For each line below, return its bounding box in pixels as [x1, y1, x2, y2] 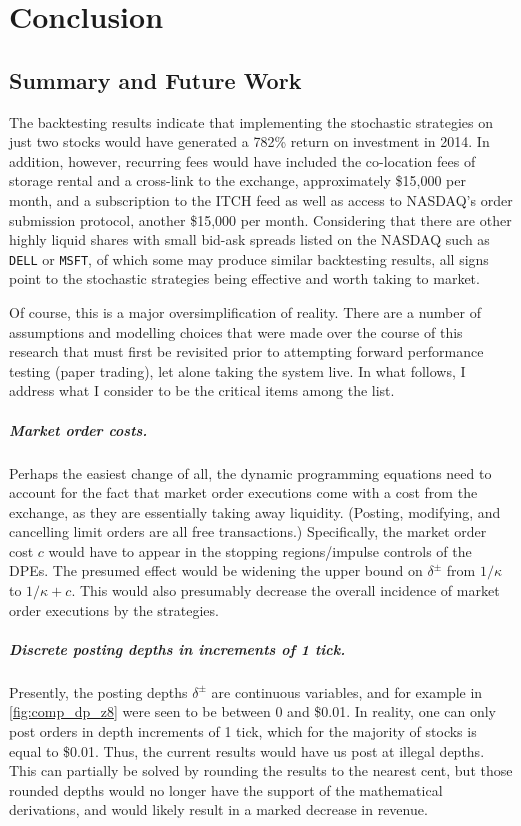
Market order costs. [9, 419, 148, 440]
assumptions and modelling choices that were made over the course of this [9, 321, 463, 342]
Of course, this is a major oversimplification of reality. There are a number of [9, 301, 481, 322]
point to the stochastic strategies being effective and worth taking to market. [9, 268, 480, 289]
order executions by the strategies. [9, 599, 219, 620]
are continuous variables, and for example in [211, 681, 483, 702]
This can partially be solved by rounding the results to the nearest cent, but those [9, 760, 513, 781]
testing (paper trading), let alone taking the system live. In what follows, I [9, 360, 466, 381]
